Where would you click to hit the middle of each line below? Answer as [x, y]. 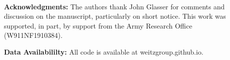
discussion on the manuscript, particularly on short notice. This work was [115, 16]
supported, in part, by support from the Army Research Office [98, 25]
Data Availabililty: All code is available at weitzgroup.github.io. [104, 51]
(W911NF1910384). [33, 35]
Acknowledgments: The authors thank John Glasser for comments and [114, 6]
